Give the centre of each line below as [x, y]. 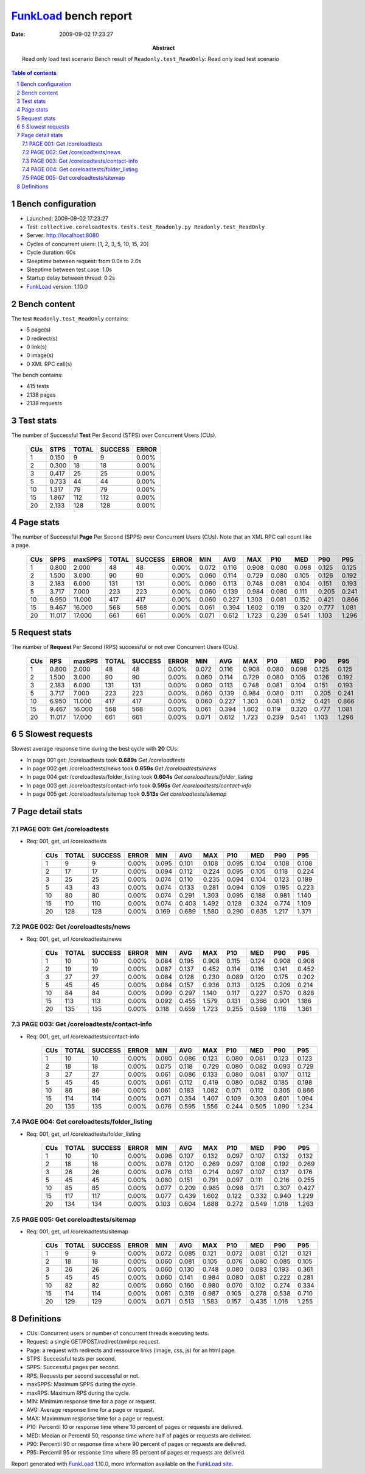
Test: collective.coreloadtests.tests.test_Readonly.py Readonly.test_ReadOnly [146, 227]
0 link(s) [37, 347]
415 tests [38, 386]
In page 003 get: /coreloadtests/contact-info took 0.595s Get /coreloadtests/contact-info [139, 785]
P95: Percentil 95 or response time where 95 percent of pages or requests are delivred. [136, 1453]
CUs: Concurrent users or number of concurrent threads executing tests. [118, 1333]
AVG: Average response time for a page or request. [90, 1410]
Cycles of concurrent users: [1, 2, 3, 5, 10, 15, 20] [88, 244]
